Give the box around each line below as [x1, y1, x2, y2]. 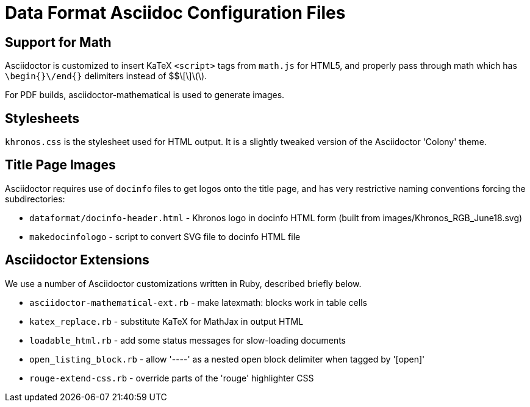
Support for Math [5, 34, 112, 50]
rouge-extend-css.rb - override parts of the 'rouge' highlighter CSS [29, 372, 314, 383]
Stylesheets [5, 110, 79, 126]
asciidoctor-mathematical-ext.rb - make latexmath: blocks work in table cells [29, 297, 367, 308]
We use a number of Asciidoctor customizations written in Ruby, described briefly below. [5, 278, 362, 289]
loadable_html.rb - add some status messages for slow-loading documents [29, 334, 346, 345]
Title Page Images [5, 157, 116, 173]
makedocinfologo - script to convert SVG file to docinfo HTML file [29, 231, 301, 242]
